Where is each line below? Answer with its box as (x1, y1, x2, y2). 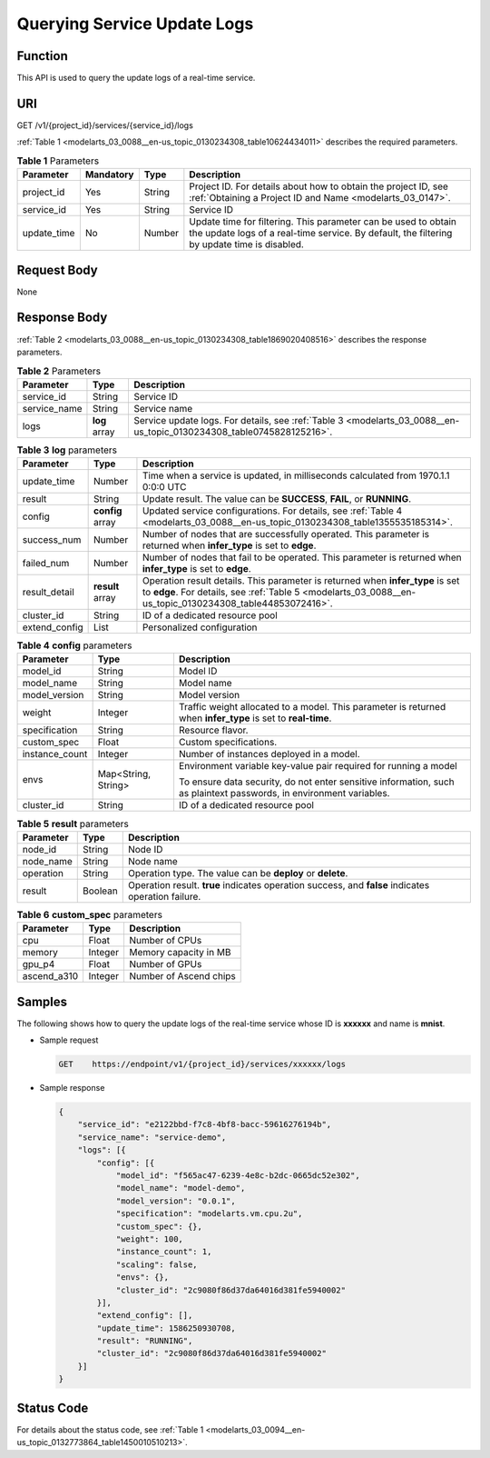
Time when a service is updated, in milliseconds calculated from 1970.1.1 (142, 469, 450, 482)
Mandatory (84, 168, 134, 181)
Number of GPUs (128, 958, 202, 971)
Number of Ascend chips (128, 970, 236, 983)
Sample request (39, 1034, 99, 1045)
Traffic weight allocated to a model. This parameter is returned (178, 701, 446, 714)
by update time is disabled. (189, 238, 304, 251)
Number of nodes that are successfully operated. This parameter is (142, 528, 430, 541)
